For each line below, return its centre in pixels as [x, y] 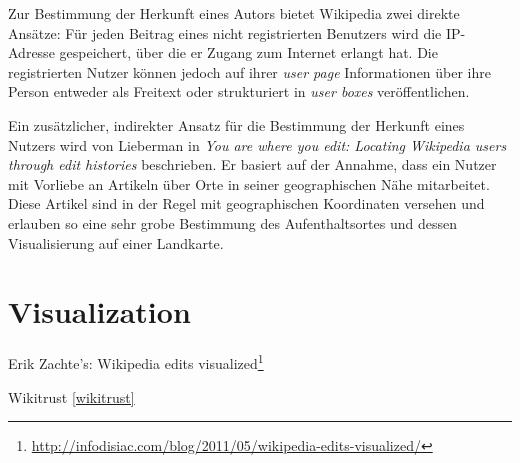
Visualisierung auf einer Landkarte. [116, 242]
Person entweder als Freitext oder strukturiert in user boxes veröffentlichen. [239, 91]
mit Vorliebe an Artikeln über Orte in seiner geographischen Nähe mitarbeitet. [249, 183]
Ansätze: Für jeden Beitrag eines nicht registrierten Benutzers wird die [225, 32]
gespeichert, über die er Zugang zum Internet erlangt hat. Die [248, 52]
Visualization [99, 311]
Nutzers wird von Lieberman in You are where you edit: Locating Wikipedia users [257, 144]
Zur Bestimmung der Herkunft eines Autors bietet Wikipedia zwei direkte [234, 13]
